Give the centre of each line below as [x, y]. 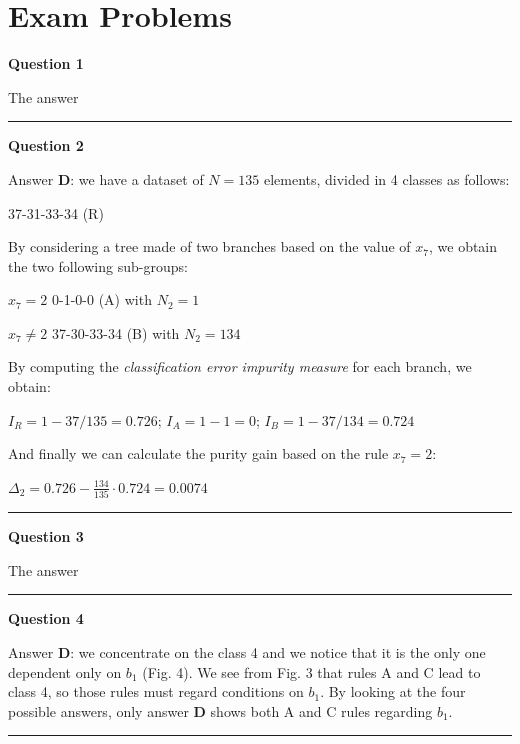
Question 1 [46, 63]
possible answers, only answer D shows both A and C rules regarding [220, 710]
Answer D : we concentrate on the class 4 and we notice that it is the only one [247, 651]
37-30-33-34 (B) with [116, 332]
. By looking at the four [393, 691]
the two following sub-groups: [98, 265]
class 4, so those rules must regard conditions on [156, 691]
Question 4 [46, 618]
